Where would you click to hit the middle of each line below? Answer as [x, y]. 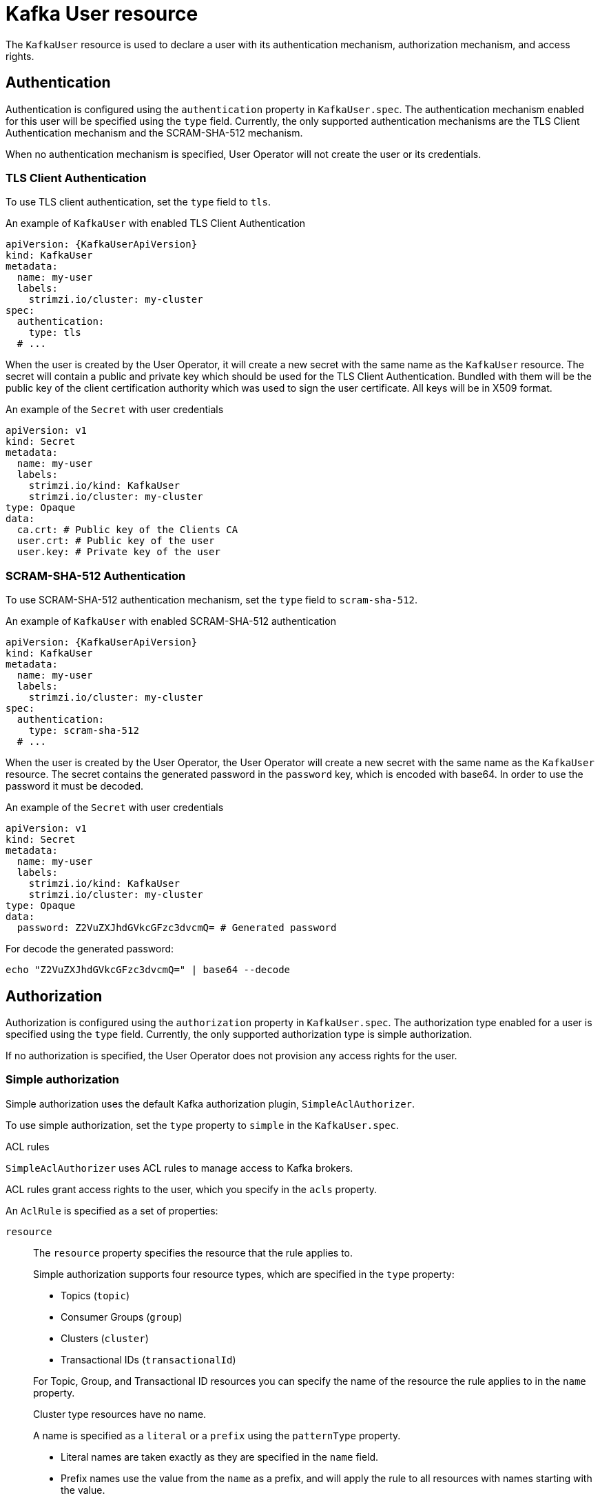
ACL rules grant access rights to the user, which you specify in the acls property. [191, 1189]
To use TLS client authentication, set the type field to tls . [138, 202]
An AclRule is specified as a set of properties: [112, 1210]
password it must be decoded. [74, 786]
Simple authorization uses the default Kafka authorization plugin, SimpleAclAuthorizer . [210, 1103]
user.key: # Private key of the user [118, 552]
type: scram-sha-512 [84, 731]
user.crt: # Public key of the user [116, 541]
